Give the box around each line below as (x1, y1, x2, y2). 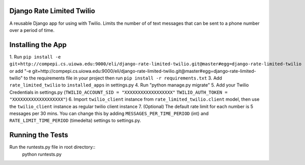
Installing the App (9, 40, 67, 49)
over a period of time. (9, 27, 55, 33)
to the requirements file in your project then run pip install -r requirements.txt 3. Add (23, 75, 222, 81)
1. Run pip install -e (9, 54, 61, 60)
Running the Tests (9, 131, 69, 139)
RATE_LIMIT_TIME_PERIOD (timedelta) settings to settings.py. (9, 117, 141, 123)
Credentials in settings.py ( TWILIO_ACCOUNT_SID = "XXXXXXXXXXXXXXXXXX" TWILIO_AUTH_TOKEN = (9, 89, 228, 95)
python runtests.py (22, 151, 62, 157)
